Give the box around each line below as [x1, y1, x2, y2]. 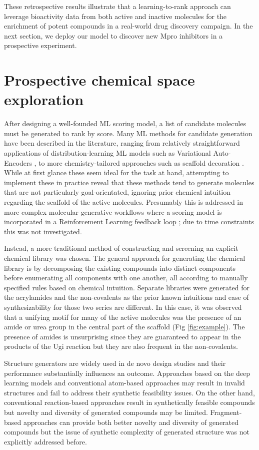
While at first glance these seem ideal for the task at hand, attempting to [4, 167, 229, 178]
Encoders [4, 157, 32, 168]
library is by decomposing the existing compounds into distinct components [4, 262, 235, 273]
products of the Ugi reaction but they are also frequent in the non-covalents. [4, 341, 238, 351]
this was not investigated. [4, 226, 82, 236]
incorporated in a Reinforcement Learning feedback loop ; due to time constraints [4, 216, 254, 227]
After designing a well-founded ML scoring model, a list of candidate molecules [4, 118, 246, 129]
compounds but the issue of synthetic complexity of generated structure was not [4, 426, 249, 437]
